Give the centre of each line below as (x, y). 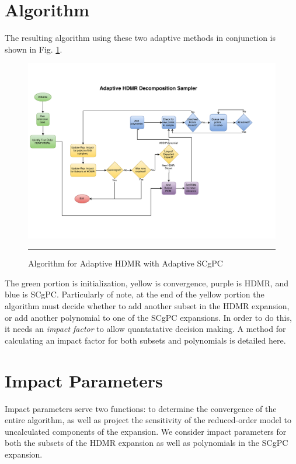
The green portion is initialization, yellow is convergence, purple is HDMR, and (147, 283)
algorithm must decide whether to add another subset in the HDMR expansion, (147, 306)
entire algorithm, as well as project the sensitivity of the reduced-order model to (148, 420)
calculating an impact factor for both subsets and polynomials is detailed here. (145, 340)
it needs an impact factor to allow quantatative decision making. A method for (145, 329)
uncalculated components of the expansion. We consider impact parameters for (146, 431)
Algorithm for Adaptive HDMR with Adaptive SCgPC (126, 263)
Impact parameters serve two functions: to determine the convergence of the (141, 408)
